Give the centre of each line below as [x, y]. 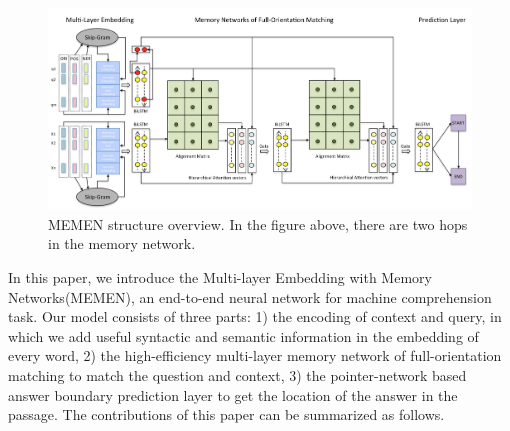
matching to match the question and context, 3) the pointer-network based [237, 375]
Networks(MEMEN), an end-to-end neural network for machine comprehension [250, 296]
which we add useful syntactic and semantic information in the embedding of [243, 335]
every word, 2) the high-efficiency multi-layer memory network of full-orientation [255, 355]
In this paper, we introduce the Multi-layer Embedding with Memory [220, 277]
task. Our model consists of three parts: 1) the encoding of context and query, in [255, 316]
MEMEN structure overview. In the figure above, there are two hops [258, 223]
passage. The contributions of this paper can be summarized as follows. [226, 414]
